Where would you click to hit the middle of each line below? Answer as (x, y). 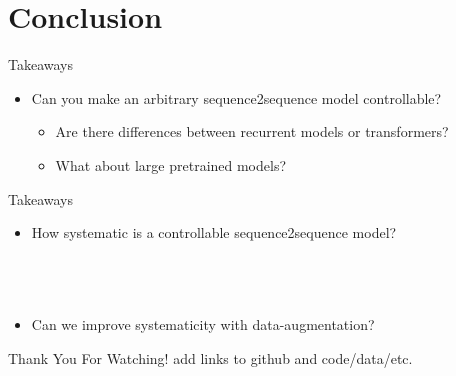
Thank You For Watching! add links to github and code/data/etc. (210, 358)
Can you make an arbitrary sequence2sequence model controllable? (236, 97)
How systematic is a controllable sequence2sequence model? (214, 232)
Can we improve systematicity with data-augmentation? (203, 324)
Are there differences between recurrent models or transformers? (252, 131)
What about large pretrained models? (171, 164)
